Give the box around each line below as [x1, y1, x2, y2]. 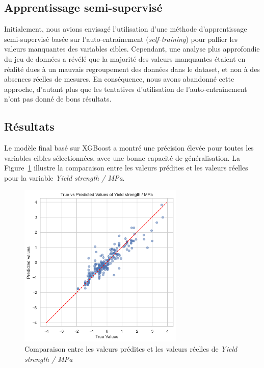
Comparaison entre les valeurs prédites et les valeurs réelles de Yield [24, 343, 237, 354]
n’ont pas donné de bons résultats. [4, 93, 112, 104]
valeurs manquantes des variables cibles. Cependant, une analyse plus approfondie [4, 43, 260, 54]
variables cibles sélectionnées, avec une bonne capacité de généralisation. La [4, 152, 240, 163]
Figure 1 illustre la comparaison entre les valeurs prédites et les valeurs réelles [4, 162, 248, 173]
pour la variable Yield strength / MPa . [4, 172, 125, 183]
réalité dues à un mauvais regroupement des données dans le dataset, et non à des [4, 63, 260, 74]
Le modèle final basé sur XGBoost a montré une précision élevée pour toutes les [4, 142, 254, 153]
